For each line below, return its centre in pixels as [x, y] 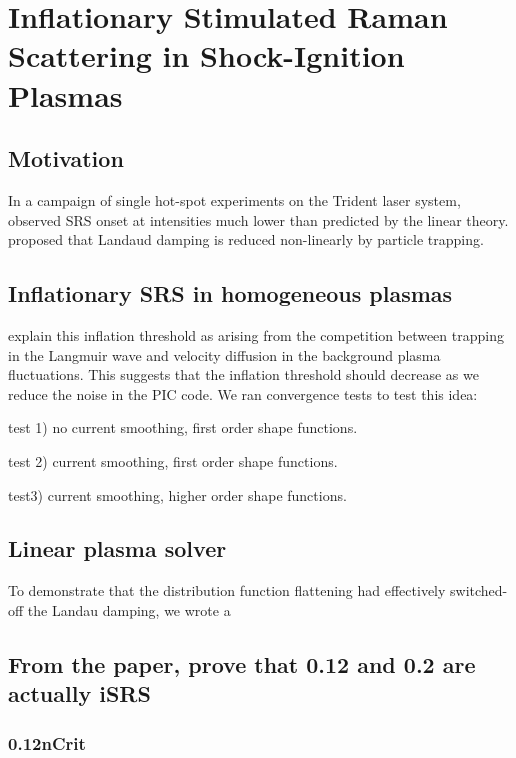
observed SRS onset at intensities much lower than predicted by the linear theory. [258, 219]
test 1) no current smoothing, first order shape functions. [183, 427]
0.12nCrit [47, 742]
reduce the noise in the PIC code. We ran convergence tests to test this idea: [243, 393]
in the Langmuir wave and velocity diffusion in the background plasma [224, 354]
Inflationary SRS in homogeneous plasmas [230, 293]
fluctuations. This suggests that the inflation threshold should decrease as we [243, 374]
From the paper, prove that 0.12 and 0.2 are [242, 663]
